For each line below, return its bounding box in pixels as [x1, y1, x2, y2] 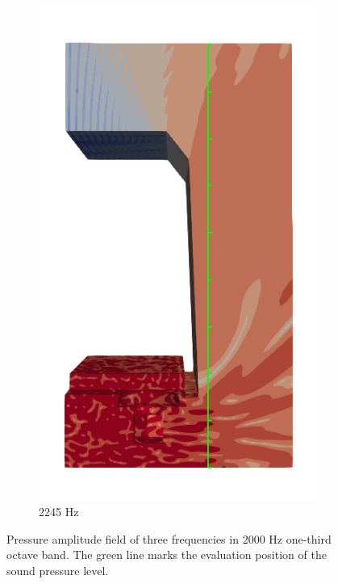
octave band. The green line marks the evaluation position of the [6, 546, 327, 563]
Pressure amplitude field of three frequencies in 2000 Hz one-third [6, 530, 332, 547]
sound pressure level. [6, 561, 109, 578]
